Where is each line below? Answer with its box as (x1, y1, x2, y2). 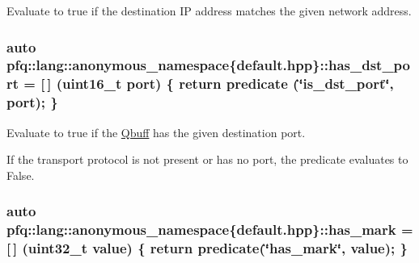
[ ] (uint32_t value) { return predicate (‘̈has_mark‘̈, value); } (6, 238, 408, 258)
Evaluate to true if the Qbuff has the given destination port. (6, 123, 306, 140)
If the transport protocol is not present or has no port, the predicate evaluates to (6, 151, 408, 168)
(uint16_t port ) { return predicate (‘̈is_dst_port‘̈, (56, 73, 394, 94)
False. (6, 166, 35, 183)
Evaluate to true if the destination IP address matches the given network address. (6, 2, 412, 19)
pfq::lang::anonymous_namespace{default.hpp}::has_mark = (6, 219, 413, 240)
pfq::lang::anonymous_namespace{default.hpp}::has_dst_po (6, 55, 410, 75)
